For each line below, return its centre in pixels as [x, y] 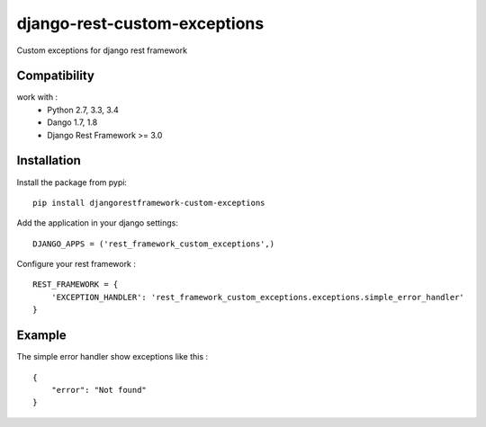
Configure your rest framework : [76, 264]
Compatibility [55, 76]
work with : [37, 97]
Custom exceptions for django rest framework [102, 50]
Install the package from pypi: [72, 182]
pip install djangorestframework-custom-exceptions [149, 203]
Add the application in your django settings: [98, 223]
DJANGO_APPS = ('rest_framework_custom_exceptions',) [153, 244]
